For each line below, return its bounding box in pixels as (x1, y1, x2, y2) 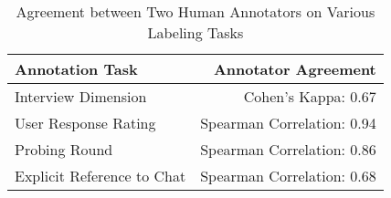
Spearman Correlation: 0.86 (200, 139, 376, 160)
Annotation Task (15, 58, 138, 79)
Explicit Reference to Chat (15, 165, 186, 186)
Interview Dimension (15, 86, 147, 107)
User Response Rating (15, 112, 156, 133)
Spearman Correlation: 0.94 (200, 112, 376, 133)
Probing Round (15, 139, 113, 160)
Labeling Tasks (147, 22, 244, 43)
